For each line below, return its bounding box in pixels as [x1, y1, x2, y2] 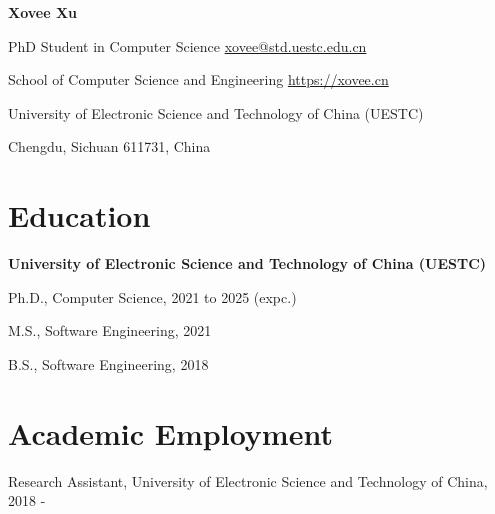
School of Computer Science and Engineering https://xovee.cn [8, 69, 389, 90]
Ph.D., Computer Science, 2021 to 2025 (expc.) [8, 286, 297, 307]
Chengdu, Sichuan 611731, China [8, 136, 211, 157]
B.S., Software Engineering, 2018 [8, 353, 209, 374]
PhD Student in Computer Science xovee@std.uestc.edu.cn [8, 35, 367, 56]
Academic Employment [8, 412, 333, 453]
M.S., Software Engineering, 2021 [8, 320, 212, 341]
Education [8, 195, 151, 236]
